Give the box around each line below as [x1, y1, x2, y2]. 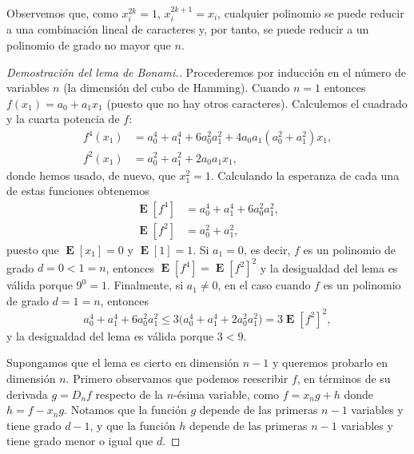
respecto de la [95, 385, 164, 402]
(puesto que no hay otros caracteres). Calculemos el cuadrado [106, 94, 408, 111]
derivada [6, 385, 48, 402]
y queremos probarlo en [272, 354, 388, 371]
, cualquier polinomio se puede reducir [217, 5, 404, 21]
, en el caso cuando [217, 277, 311, 293]
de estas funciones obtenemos [6, 182, 149, 199]
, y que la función [90, 416, 176, 433]
